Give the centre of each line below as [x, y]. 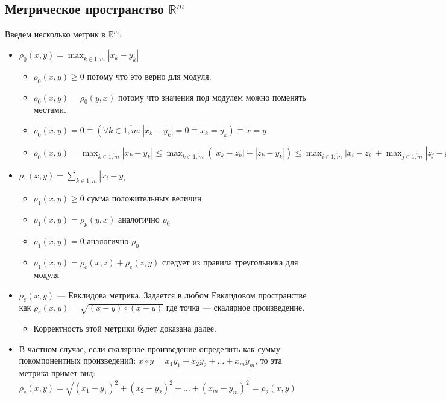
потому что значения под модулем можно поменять [212, 97]
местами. [50, 109]
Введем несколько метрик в [55, 34]
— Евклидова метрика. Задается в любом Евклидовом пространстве [182, 295]
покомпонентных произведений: [77, 360]
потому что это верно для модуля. [149, 76]
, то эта [269, 360]
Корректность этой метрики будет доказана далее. [125, 328]
